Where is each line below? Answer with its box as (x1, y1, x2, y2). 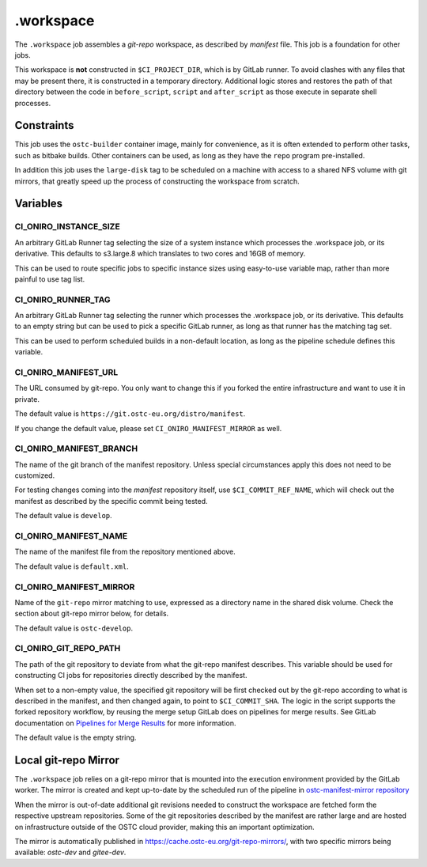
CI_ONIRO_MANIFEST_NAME (14, 531, 128, 541)
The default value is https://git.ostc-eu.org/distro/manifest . (14, 409, 246, 418)
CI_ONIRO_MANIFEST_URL (14, 366, 119, 377)
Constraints (14, 119, 74, 132)
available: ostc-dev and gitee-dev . (14, 847, 127, 858)
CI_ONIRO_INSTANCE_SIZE (14, 221, 120, 233)
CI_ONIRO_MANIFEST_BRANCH (14, 443, 138, 454)
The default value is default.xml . (14, 562, 130, 571)
